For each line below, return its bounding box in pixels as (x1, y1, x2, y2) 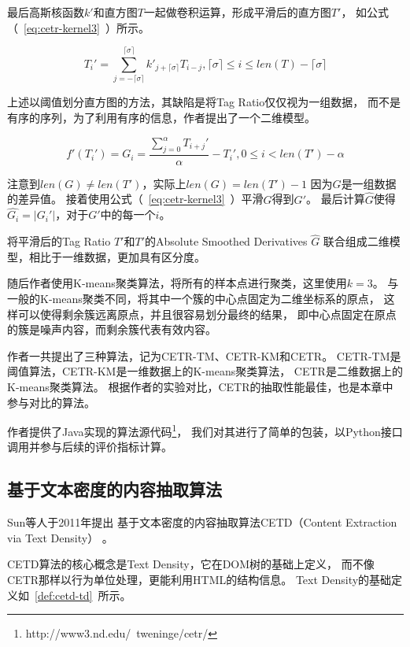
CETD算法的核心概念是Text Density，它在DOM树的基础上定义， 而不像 (7, 556, 375, 572)
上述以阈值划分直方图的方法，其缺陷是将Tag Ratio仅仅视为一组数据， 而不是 (7, 94, 401, 110)
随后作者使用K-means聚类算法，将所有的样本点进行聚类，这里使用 (7, 275, 347, 291)
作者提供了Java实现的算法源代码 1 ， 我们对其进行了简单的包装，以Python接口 (7, 421, 403, 439)
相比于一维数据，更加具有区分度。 (28, 248, 205, 264)
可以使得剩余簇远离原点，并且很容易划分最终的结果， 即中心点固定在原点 (17, 305, 397, 322)
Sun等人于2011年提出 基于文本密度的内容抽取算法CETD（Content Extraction (7, 514, 397, 531)
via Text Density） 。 (7, 529, 113, 545)
